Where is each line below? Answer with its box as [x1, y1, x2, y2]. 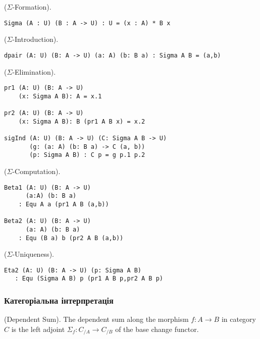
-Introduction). [12, 34, 59, 44]
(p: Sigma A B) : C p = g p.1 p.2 [29, 151, 145, 159]
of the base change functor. [115, 323, 199, 334]
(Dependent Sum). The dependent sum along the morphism [4, 314, 189, 324]
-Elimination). [12, 66, 56, 77]
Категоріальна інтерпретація [4, 294, 114, 307]
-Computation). [12, 166, 61, 176]
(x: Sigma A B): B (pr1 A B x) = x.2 [18, 118, 145, 125]
